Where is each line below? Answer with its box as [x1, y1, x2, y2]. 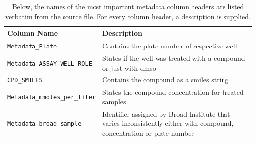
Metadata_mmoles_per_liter [7, 94, 96, 101]
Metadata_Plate [7, 43, 57, 50]
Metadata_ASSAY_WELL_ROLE [7, 60, 92, 67]
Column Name [7, 28, 58, 38]
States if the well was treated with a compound [102, 52, 245, 63]
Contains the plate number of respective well [102, 41, 237, 51]
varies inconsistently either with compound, [102, 118, 234, 128]
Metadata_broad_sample [7, 120, 82, 128]
